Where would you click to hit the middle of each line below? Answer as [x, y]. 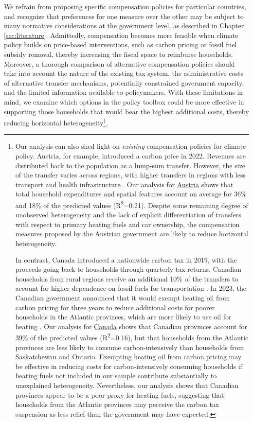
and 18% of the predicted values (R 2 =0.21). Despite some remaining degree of [132, 204]
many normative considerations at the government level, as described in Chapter [124, 26]
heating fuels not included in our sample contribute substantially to [116, 376]
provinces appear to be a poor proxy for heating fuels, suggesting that [120, 395]
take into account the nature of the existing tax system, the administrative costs [124, 73]
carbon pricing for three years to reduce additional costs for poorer [115, 307]
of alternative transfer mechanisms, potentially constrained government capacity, [124, 82]
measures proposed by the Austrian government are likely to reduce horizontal [132, 234]
